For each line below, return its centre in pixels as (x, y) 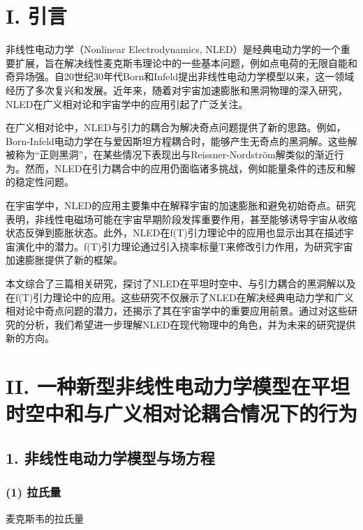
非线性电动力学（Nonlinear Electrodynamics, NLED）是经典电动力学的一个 (173, 49)
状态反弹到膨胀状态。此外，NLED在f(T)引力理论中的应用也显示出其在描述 (175, 233)
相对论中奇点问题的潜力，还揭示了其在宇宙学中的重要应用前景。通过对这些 (177, 311)
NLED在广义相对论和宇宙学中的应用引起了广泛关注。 (127, 104)
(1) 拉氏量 (34, 492)
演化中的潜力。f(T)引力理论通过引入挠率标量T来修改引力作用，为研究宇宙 (184, 246)
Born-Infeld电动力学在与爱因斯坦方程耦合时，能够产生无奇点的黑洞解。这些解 (181, 141)
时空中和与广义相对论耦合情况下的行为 (182, 413)
